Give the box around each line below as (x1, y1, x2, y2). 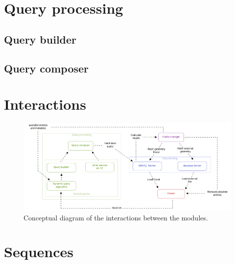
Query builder (4, 31, 77, 47)
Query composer (4, 60, 89, 75)
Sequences (4, 241, 73, 261)
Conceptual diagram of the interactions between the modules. (23, 213, 208, 223)
